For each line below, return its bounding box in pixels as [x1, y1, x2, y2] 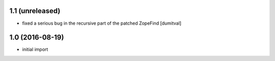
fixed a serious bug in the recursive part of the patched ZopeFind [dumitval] [22, 20, 182, 26]
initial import [22, 46, 48, 52]
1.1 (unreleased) [9, 7, 61, 15]
